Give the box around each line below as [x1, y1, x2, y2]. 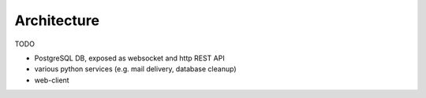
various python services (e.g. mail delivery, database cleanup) [34, 64, 237, 74]
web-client [34, 75, 70, 85]
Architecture [14, 12, 100, 29]
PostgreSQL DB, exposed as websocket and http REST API [34, 53, 225, 63]
